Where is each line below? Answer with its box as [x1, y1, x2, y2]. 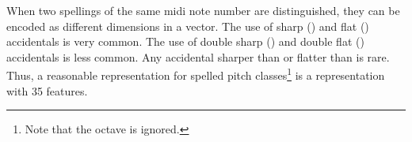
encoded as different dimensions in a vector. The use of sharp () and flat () [6, 17, 369, 34]
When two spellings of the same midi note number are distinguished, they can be [6, 2, 400, 18]
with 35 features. [6, 82, 88, 99]
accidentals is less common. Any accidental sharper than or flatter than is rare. [6, 48, 390, 65]
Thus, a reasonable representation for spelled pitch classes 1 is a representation [6, 65, 385, 84]
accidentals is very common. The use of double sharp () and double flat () [6, 33, 364, 50]
